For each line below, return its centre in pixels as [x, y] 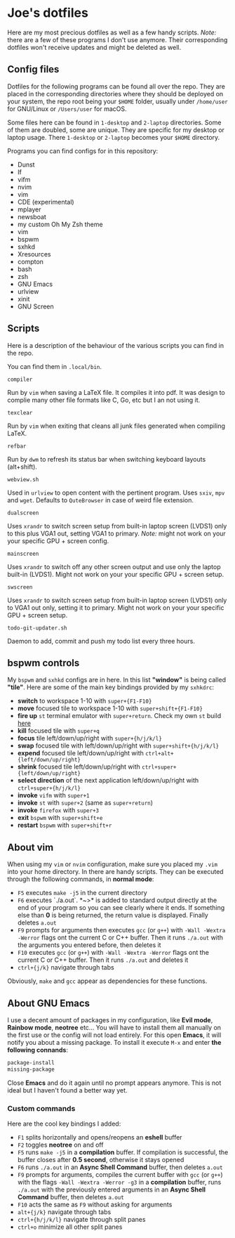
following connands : [38, 1050]
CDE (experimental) [46, 202]
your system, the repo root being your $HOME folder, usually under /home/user [117, 101]
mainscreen [23, 554]
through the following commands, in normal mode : [81, 879]
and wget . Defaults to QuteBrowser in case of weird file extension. [101, 500]
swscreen [20, 587]
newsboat [32, 216]
